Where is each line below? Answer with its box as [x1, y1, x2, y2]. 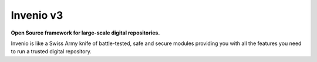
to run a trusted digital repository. [11, 48, 92, 55]
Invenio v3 [11, 9, 63, 22]
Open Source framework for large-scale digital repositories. [11, 29, 160, 36]
